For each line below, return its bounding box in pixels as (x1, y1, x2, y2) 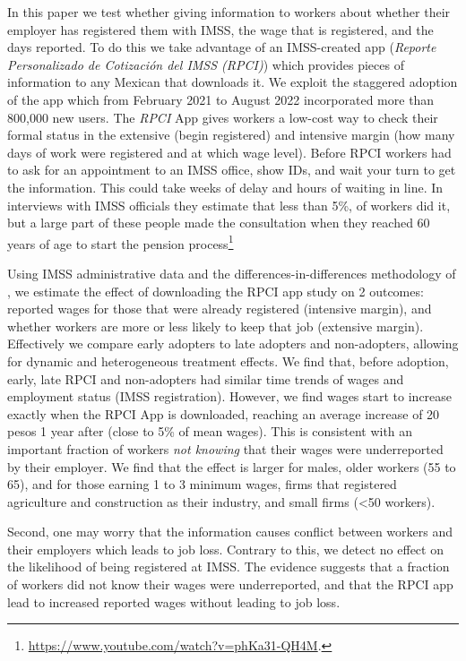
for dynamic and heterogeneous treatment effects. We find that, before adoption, (7, 351, 449, 370)
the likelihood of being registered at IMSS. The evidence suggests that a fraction (7, 557, 450, 576)
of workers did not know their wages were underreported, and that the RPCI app (7, 575, 453, 594)
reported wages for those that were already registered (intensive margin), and (7, 299, 432, 318)
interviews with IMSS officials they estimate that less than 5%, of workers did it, (7, 195, 451, 214)
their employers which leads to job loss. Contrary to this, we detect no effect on (7, 539, 444, 558)
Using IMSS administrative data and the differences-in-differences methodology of (7, 263, 456, 282)
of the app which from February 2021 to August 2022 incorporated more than (7, 90, 435, 108)
